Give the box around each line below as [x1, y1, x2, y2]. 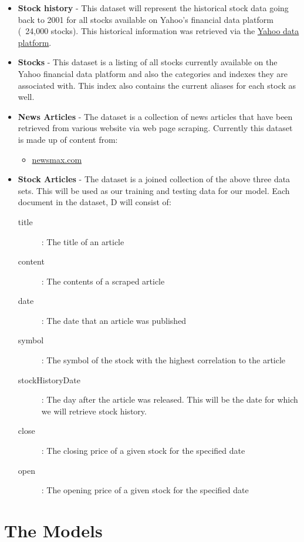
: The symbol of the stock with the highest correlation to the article [41, 354, 286, 366]
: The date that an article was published [41, 314, 187, 326]
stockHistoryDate [18, 373, 80, 386]
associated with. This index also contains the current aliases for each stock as [18, 79, 296, 91]
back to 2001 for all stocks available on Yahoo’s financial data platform [18, 13, 273, 25]
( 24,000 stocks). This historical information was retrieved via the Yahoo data [18, 25, 299, 37]
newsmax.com [32, 153, 82, 165]
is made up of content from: [18, 133, 118, 145]
